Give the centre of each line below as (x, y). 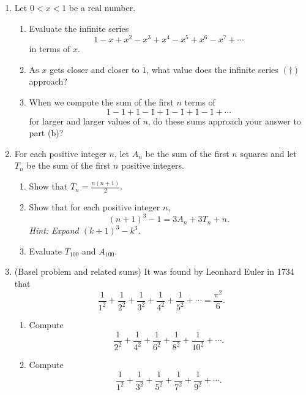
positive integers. (153, 165)
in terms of (50, 49)
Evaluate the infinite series (79, 28)
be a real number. (102, 7)
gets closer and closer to (94, 69)
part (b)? (46, 133)
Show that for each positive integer (95, 207)
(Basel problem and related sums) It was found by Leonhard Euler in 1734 (154, 271)
